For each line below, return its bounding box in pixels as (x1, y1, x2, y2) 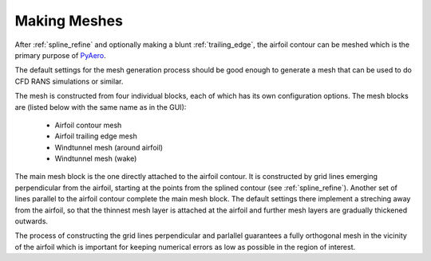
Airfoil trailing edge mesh (54, 131, 137, 141)
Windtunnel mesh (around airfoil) (54, 142, 164, 152)
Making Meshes (14, 12, 124, 29)
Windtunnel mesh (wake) (54, 154, 137, 163)
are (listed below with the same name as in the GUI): (14, 102, 187, 111)
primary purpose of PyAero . (14, 50, 107, 60)
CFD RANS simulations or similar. (14, 76, 124, 86)
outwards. (14, 216, 48, 226)
